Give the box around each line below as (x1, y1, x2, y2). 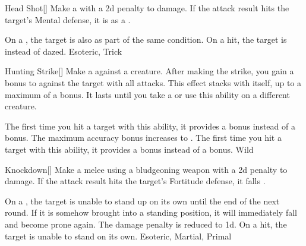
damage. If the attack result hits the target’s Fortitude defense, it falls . (5, 175, 266, 187)
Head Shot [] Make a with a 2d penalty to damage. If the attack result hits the (5, 2, 289, 14)
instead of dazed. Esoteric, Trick (5, 45, 122, 57)
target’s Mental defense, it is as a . (5, 13, 131, 26)
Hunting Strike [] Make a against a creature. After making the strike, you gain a (5, 65, 294, 77)
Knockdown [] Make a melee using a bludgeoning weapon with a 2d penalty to (5, 163, 288, 175)
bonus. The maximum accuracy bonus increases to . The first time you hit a (5, 131, 282, 144)
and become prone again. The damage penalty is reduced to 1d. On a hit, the (5, 217, 287, 230)
